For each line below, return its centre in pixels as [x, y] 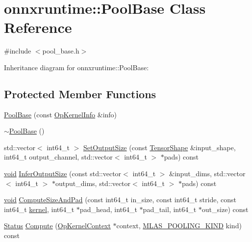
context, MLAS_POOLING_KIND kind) [179, 226]
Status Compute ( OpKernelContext [57, 226]
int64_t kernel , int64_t [39, 209]
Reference [38, 27]
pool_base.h [61, 51]
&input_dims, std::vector [207, 174]
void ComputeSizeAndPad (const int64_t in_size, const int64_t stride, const [120, 200]
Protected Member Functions [80, 94]
